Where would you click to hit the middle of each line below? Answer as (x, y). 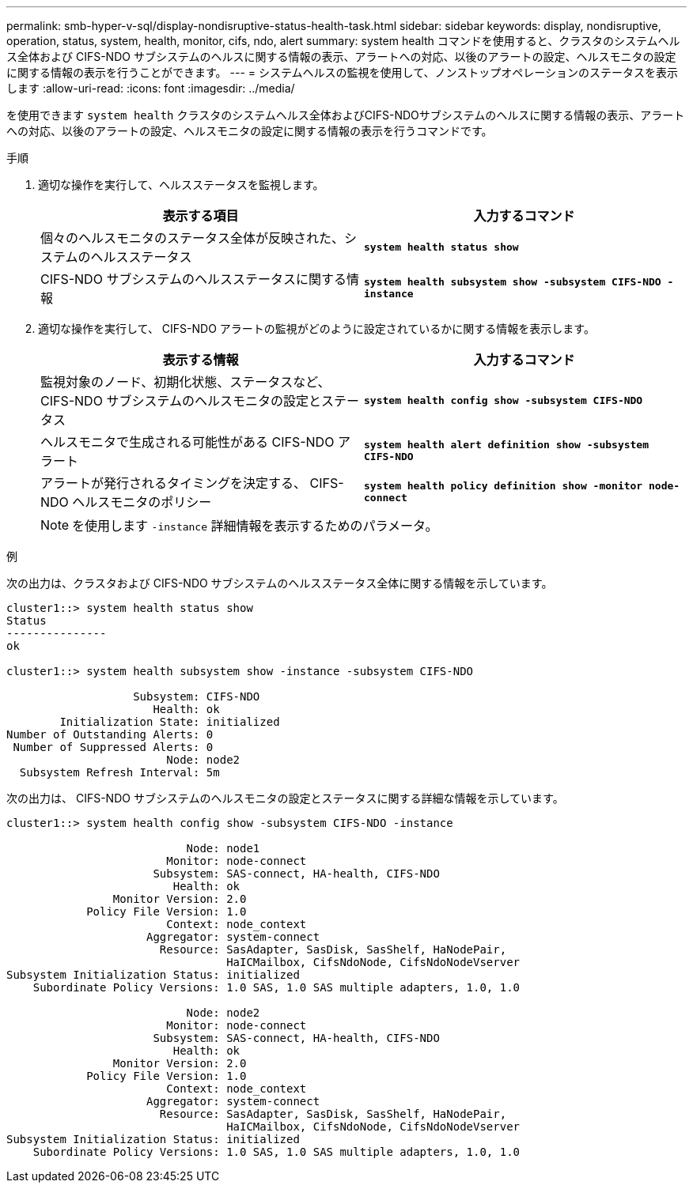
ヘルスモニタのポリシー (142, 502)
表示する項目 (201, 216)
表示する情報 (201, 360)
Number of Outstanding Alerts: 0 (110, 734)
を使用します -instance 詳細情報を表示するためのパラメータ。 (255, 526)
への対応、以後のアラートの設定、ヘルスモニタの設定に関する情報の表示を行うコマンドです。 (250, 131)
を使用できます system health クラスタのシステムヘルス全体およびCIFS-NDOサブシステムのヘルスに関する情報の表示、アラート (346, 115)
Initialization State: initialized (170, 722)
